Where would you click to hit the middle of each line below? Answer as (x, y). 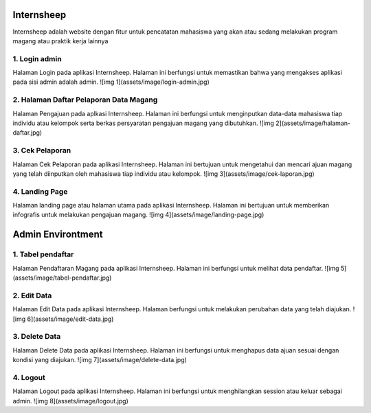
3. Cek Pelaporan (42, 150)
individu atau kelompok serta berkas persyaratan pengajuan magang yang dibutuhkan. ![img (144, 123)
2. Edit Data (32, 295)
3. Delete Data (37, 337)
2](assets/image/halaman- (313, 123)
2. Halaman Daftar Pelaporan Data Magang (85, 100)
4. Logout (29, 377)
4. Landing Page (40, 191)
